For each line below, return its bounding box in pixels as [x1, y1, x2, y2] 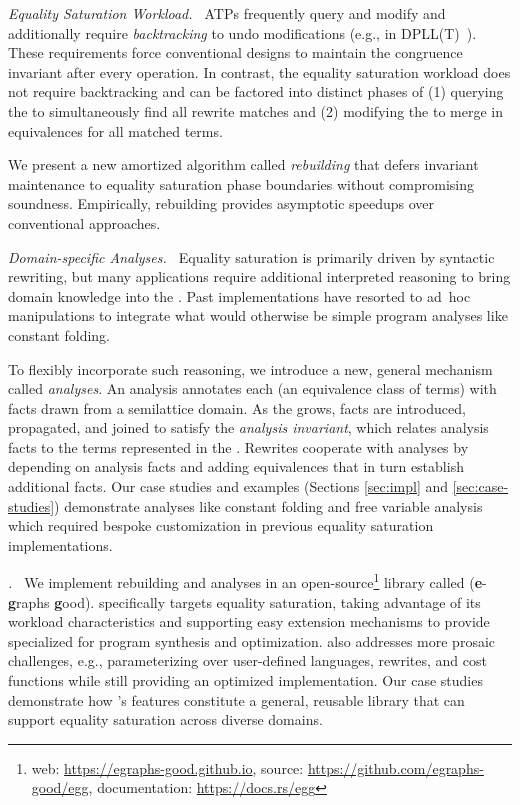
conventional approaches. [8, 212, 161, 233]
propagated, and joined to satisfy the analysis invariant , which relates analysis [8, 417, 489, 438]
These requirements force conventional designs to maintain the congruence [8, 42, 463, 63]
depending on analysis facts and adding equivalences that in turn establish [8, 456, 464, 477]
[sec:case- [452, 476, 509, 497]
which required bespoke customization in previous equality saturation [8, 515, 434, 536]
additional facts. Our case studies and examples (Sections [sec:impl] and [8, 476, 449, 497]
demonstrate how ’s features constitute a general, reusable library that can [8, 689, 465, 710]
